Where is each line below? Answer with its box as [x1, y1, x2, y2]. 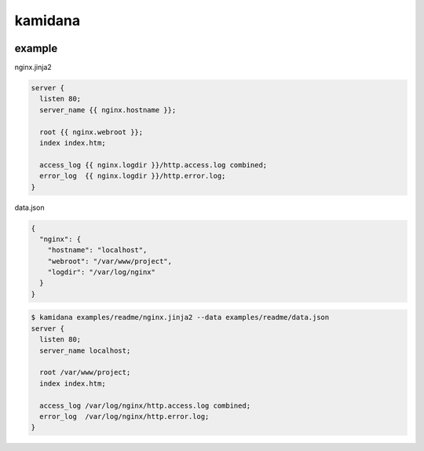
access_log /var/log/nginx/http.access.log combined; [39, 401, 251, 410]
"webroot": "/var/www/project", [47, 256, 173, 266]
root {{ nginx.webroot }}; [39, 127, 144, 137]
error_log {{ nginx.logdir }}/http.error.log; [39, 171, 226, 181]
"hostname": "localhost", [47, 246, 148, 255]
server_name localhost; [39, 346, 131, 355]
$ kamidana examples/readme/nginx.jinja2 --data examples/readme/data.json [31, 313, 330, 322]
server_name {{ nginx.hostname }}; [39, 105, 177, 114]
